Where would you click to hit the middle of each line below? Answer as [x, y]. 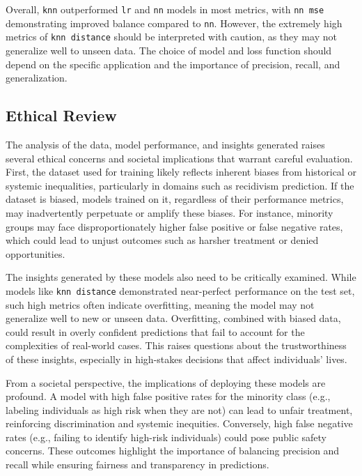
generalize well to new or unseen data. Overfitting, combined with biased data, [173, 318]
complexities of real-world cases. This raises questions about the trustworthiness [176, 345]
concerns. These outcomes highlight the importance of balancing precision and [173, 451]
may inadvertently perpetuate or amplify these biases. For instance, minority [170, 212]
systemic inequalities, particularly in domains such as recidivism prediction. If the [180, 185]
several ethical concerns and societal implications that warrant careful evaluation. [179, 158]
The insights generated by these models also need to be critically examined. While [181, 277]
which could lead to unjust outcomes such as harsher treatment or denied [162, 240]
